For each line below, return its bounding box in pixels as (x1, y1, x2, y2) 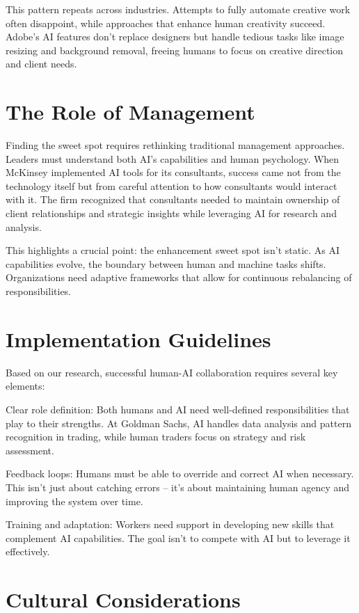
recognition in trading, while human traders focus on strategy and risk (6, 429, 306, 444)
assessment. (6, 443, 54, 457)
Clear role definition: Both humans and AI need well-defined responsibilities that (6, 401, 350, 416)
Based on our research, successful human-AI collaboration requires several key (6, 365, 338, 379)
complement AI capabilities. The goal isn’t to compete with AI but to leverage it (6, 530, 351, 545)
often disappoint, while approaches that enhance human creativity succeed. (6, 15, 326, 30)
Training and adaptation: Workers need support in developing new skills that (6, 517, 335, 532)
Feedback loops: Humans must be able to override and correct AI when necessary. (6, 466, 354, 481)
